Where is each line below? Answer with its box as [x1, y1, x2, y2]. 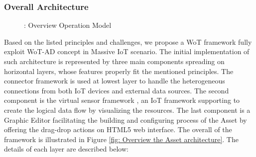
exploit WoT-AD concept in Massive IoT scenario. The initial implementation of [4, 46, 250, 57]
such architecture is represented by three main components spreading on [4, 56, 225, 66]
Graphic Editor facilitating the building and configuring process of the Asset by [4, 114, 247, 125]
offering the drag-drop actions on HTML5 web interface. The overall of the [4, 124, 232, 135]
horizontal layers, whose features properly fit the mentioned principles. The [4, 66, 234, 76]
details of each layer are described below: [4, 144, 128, 154]
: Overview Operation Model [24, 20, 112, 30]
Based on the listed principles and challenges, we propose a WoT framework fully [4, 36, 252, 47]
